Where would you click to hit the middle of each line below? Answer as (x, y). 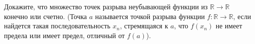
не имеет (229, 26)
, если (242, 16)
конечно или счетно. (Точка (46, 16)
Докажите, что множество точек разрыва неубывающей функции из (106, 6)
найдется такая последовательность (57, 26)
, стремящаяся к (144, 26)
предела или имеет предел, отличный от (64, 35)
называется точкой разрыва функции (150, 16)
